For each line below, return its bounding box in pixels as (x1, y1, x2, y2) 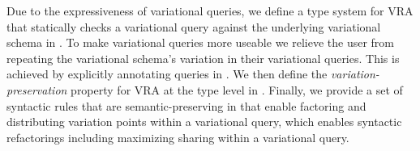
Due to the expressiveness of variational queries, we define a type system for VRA (6, 2, 414, 19)
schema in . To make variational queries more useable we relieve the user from (6, 34, 395, 51)
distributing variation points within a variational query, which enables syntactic (6, 113, 402, 130)
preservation (6, 81, 67, 98)
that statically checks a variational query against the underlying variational (6, 18, 381, 35)
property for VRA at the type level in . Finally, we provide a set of (71, 81, 403, 98)
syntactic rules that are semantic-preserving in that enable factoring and (6, 97, 366, 114)
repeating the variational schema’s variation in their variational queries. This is (6, 49, 400, 66)
